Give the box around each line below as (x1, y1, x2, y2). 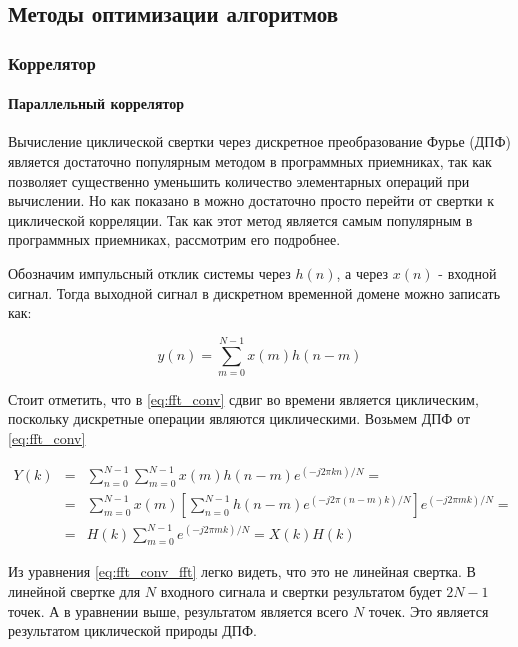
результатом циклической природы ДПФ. (8, 620, 257, 641)
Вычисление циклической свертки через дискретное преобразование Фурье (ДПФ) (8, 131, 511, 152)
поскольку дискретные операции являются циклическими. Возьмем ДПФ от (8, 408, 471, 429)
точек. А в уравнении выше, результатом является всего (8, 600, 349, 621)
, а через (336, 262, 389, 283)
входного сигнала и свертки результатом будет (160, 580, 442, 601)
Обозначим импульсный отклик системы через (8, 262, 291, 283)
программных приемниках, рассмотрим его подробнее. (8, 229, 341, 250)
